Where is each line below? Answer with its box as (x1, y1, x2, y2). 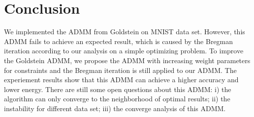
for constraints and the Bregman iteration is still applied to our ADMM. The (4, 65, 237, 75)
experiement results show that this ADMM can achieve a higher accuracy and (4, 74, 239, 85)
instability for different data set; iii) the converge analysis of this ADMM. (4, 103, 226, 113)
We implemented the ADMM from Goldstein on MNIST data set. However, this (4, 26, 245, 37)
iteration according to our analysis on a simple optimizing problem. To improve (4, 46, 244, 56)
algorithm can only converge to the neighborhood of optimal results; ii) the (4, 94, 230, 104)
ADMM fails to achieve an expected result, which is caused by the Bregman (4, 36, 233, 46)
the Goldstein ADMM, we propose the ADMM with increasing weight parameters (4, 55, 251, 65)
